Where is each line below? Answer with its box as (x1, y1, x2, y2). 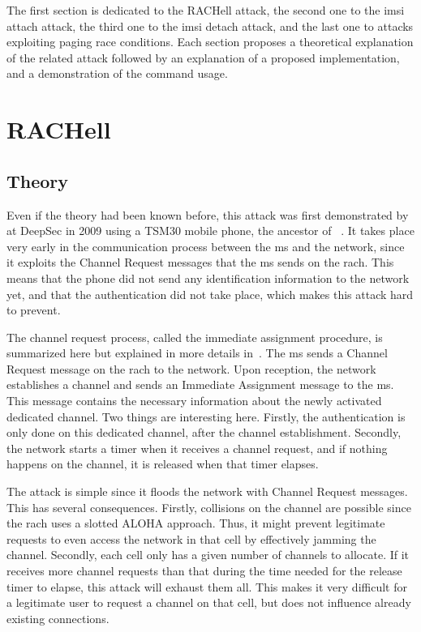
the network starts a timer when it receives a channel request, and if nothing (6, 439, 388, 456)
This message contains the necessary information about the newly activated (6, 392, 382, 409)
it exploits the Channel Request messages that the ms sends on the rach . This (6, 254, 394, 271)
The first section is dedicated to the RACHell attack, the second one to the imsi (6, 2, 405, 18)
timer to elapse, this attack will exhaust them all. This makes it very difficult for (6, 578, 407, 595)
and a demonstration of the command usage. (6, 65, 228, 82)
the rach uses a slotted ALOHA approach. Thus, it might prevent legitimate (6, 515, 385, 532)
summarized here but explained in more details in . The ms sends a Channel (6, 344, 388, 361)
